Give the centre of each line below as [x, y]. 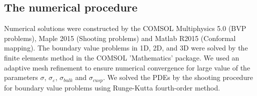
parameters [21, 77]
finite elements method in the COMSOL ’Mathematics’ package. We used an [122, 57]
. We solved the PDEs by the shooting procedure [178, 77]
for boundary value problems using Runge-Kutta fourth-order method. [112, 87]
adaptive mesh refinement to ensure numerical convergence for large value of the [127, 67]
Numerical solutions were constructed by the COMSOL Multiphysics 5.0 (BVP [125, 28]
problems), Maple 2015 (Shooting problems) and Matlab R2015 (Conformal [120, 38]
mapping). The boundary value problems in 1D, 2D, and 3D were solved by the [126, 48]
